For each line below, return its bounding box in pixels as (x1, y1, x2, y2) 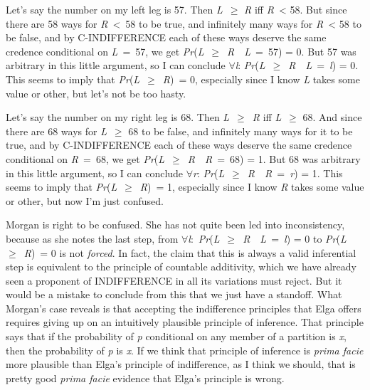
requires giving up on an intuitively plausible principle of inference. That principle (6, 315, 364, 330)
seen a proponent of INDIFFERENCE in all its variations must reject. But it (6, 273, 342, 288)
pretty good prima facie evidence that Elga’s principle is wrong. (6, 370, 285, 385)
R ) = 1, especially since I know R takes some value (139, 179, 364, 194)
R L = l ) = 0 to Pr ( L (243, 231, 347, 246)
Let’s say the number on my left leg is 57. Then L (6, 2, 223, 16)
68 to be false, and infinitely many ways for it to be (128, 123, 353, 138)
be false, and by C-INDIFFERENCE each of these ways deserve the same (6, 30, 327, 45)
